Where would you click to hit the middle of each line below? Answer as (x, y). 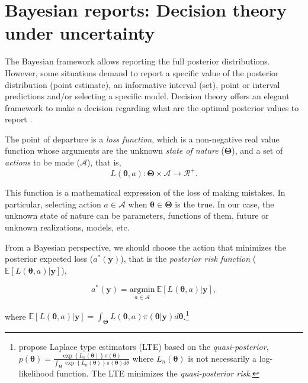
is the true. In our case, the (224, 204)
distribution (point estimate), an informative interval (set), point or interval (142, 84)
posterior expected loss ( (49, 259)
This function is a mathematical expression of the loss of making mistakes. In (145, 192)
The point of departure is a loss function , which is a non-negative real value (142, 139)
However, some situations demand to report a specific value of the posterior (142, 72)
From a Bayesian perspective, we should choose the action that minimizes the (145, 247)
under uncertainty (80, 33)
